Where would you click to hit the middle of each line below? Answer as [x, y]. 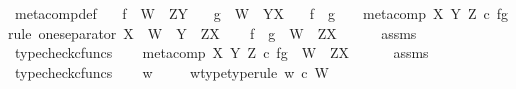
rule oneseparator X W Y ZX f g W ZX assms [212, 32]
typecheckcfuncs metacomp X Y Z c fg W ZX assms [221, 52]
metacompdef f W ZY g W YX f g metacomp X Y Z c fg [261, 13]
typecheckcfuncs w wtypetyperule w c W [171, 71]
